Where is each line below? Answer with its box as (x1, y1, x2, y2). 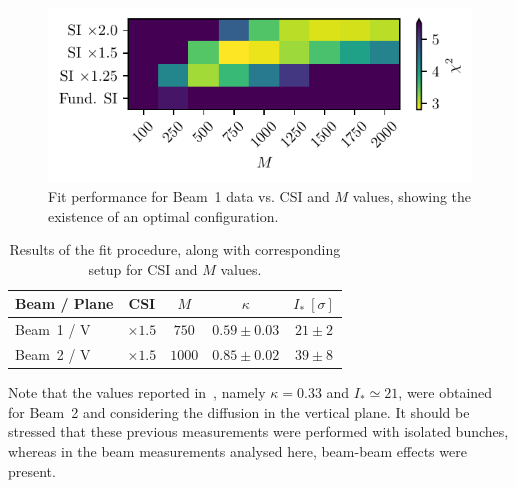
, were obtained (398, 382, 493, 403)
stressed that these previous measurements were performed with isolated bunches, (8, 421, 509, 442)
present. (8, 460, 56, 481)
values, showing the (352, 186, 472, 206)
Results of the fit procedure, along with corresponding (9, 239, 341, 260)
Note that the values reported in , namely (8, 382, 266, 403)
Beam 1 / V (15, 319, 91, 340)
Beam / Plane (15, 293, 114, 314)
